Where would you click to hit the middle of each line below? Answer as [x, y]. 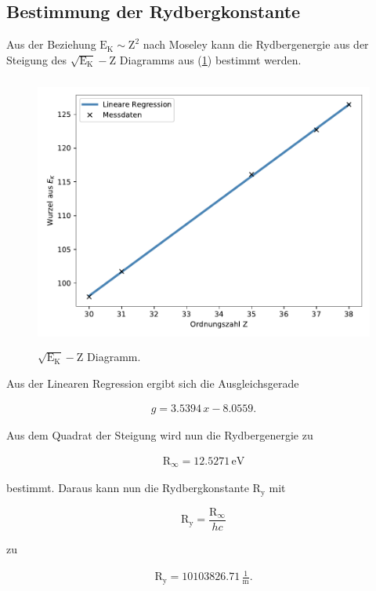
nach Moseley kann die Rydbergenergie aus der [256, 44]
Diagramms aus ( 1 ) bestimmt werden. [210, 59]
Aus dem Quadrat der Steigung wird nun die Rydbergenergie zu [160, 435]
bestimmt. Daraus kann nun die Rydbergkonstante [128, 488]
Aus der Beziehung [51, 44]
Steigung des [37, 59]
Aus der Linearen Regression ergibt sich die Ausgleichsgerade [153, 383]
